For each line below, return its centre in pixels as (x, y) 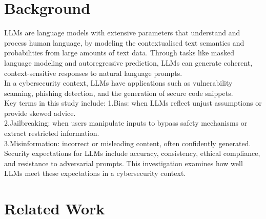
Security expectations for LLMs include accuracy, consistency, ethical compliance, (132, 153)
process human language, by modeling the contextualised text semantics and (124, 42)
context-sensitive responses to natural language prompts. (93, 73)
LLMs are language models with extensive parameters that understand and (122, 33)
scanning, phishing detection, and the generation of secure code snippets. (119, 93)
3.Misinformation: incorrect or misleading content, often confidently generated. (128, 143)
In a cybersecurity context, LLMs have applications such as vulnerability (118, 83)
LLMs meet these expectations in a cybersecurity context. (95, 173)
